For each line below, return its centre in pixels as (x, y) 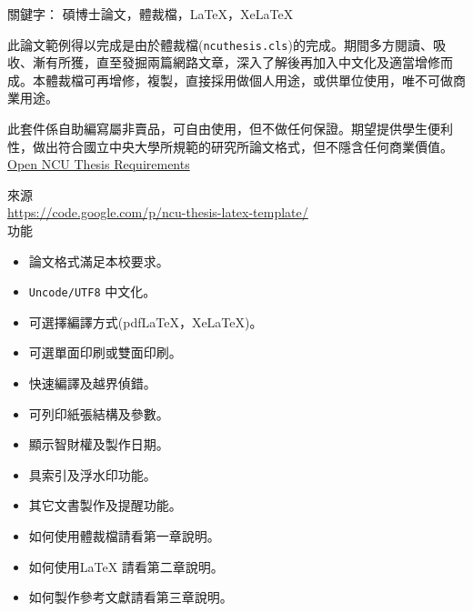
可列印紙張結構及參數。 (99, 413)
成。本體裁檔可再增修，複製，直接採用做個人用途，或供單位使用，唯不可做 (230, 80)
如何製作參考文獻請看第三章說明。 (131, 597)
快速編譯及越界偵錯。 (92, 383)
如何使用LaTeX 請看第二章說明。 (126, 566)
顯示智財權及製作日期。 (99, 444)
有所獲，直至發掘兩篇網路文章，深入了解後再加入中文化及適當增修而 (249, 62)
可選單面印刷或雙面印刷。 (105, 352)
